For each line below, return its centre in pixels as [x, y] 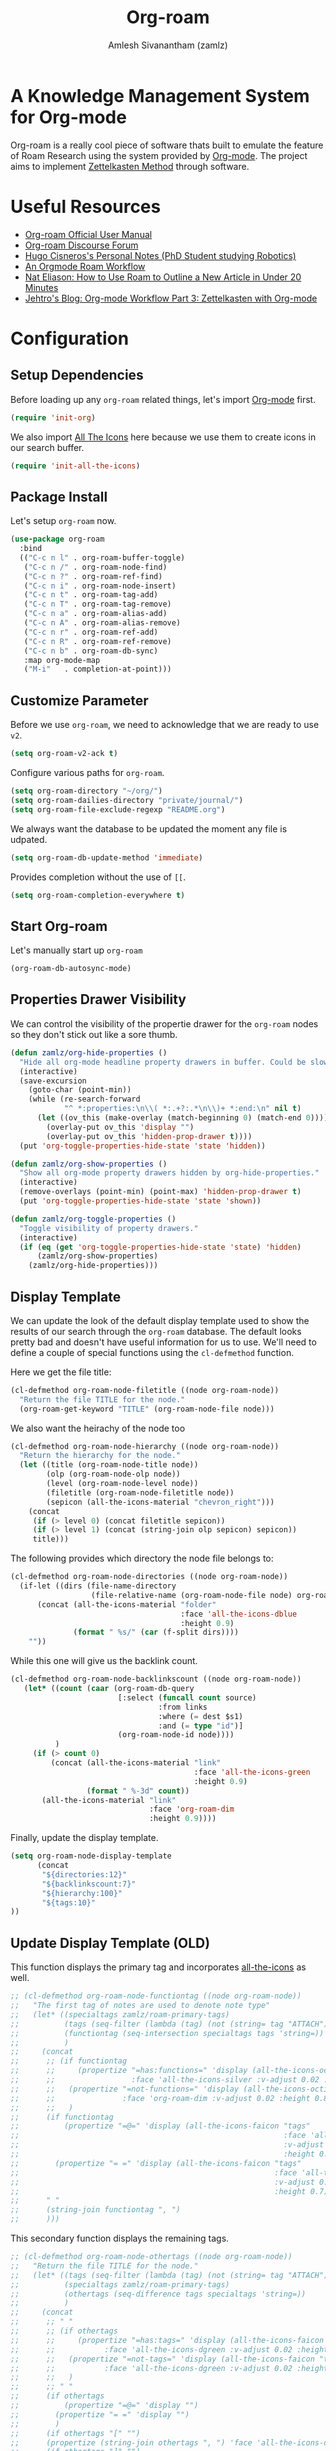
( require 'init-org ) [53, 417]
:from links [183, 1707]
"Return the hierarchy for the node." [100, 1456]
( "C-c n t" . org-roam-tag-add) [91, 595]
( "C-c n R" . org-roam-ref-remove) [97, 641]
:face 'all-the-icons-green [252, 1772]
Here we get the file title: [61, 1372]
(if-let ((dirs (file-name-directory [98, 1586]
